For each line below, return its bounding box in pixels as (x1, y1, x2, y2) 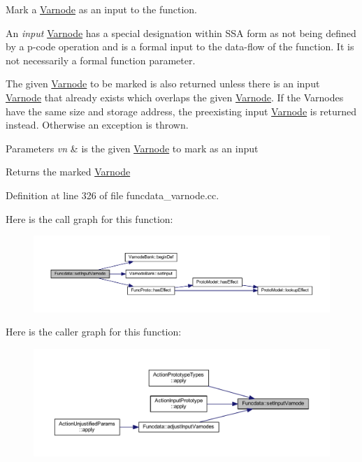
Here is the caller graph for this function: (6, 324, 182, 339)
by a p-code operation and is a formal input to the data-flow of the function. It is (6, 39, 354, 54)
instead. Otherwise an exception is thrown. (6, 117, 189, 132)
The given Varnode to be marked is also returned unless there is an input (6, 76, 320, 91)
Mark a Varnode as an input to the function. (6, 2, 197, 16)
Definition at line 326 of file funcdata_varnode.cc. (6, 187, 219, 202)
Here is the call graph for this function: (6, 211, 173, 226)
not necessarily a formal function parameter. (6, 52, 196, 67)
